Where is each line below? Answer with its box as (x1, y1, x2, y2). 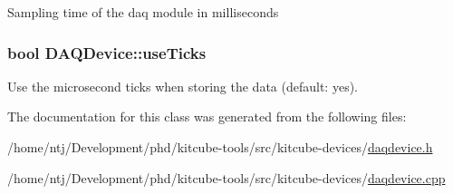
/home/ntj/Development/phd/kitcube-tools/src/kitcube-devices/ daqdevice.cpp (7, 168, 446, 187)
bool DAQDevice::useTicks (7, 41, 207, 63)
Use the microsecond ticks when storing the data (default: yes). (7, 76, 358, 95)
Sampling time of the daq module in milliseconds (7, 3, 279, 21)
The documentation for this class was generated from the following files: (7, 107, 407, 126)
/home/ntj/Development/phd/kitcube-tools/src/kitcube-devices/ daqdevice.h (7, 138, 433, 156)
